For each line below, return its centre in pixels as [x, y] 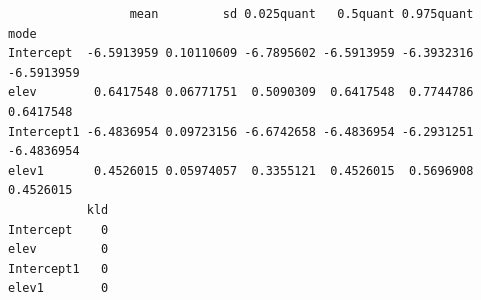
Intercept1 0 [58, 268]
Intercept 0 [58, 229]
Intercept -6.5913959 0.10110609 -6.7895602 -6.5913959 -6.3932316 [241, 53]
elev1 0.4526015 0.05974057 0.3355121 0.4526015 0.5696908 [241, 170]
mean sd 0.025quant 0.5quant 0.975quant [301, 14]
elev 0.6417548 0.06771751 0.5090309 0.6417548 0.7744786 [241, 92]
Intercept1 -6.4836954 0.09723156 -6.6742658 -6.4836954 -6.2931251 [241, 131]
